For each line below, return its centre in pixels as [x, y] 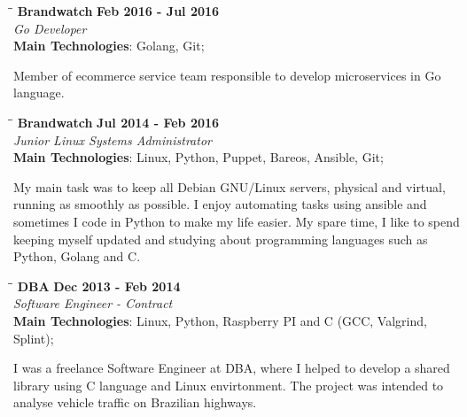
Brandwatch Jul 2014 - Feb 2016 [118, 122]
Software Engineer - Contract [93, 303]
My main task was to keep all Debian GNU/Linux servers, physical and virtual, [230, 186]
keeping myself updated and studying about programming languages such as [221, 239]
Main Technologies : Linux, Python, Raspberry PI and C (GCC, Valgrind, [220, 320]
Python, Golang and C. [77, 256]
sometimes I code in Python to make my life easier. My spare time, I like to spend [237, 221]
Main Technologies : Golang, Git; [109, 46]
